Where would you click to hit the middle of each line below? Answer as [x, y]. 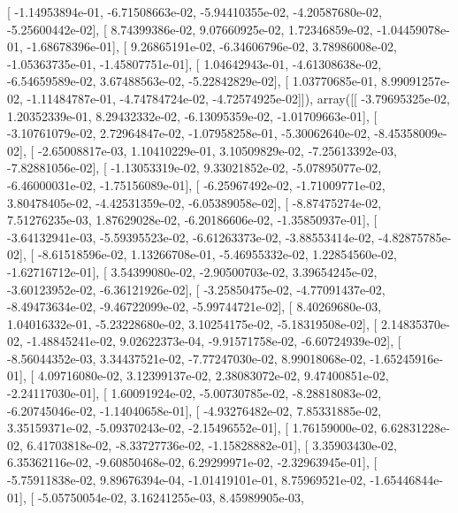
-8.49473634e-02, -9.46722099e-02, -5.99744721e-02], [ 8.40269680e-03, [195, 306]
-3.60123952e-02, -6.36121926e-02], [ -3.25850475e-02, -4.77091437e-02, [196, 289]
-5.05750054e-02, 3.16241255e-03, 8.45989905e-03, [171, 497]
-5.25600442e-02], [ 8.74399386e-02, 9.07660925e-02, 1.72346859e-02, [190, 29]
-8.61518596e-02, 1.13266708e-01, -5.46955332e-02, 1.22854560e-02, [217, 254]
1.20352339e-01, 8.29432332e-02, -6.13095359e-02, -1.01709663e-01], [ [192, 115]
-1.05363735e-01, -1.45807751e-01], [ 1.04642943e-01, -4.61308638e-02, [195, 63]
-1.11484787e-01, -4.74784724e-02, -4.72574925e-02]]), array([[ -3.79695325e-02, [238, 98]
